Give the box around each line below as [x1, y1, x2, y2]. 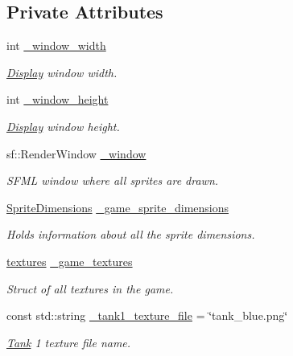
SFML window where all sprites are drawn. [6, 172, 219, 189]
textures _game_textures [6, 252, 133, 269]
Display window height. [6, 117, 120, 134]
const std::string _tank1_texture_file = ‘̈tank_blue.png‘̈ [6, 307, 288, 324]
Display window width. [6, 63, 118, 80]
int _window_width [6, 37, 106, 54]
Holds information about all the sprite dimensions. [6, 226, 255, 243]
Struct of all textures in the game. [6, 280, 174, 297]
